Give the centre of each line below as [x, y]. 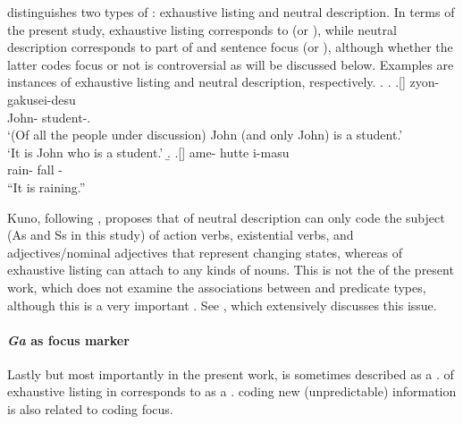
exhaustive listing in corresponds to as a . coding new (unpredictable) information [232, 391]
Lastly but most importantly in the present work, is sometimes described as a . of [231, 373]
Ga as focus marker [68, 339]
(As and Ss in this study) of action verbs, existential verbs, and [181, 235]
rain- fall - [35, 170]
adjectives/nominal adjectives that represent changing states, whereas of [205, 252]
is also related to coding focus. [90, 409]
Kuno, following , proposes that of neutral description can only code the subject [226, 217]
